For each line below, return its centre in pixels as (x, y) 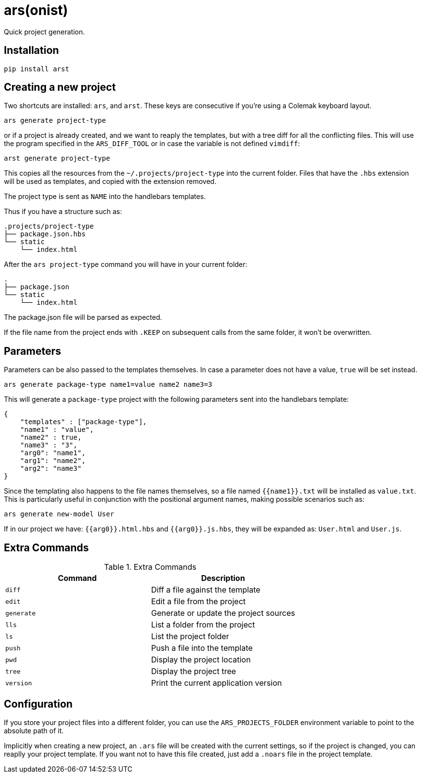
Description (223, 578)
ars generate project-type (55, 121)
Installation (31, 50)
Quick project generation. (45, 32)
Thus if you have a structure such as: (63, 212)
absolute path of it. (34, 730)
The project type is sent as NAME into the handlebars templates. (105, 197)
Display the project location (201, 660)
